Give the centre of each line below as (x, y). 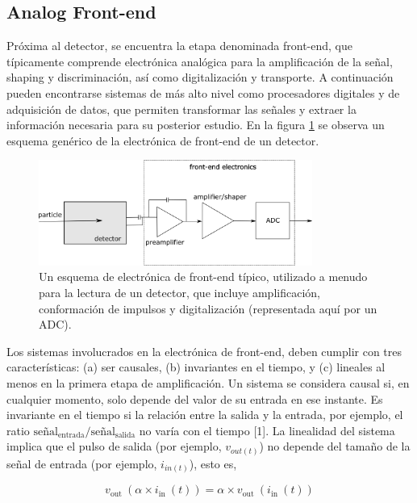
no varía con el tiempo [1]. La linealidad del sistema (267, 430)
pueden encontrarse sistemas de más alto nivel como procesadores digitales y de (203, 92)
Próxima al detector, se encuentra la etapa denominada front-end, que (179, 46)
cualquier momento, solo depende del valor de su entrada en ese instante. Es (195, 398)
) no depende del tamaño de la (335, 446)
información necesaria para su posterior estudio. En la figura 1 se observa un (196, 125)
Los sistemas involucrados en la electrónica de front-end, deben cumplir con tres (204, 351)
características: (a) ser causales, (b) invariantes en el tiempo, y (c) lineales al (196, 367)
